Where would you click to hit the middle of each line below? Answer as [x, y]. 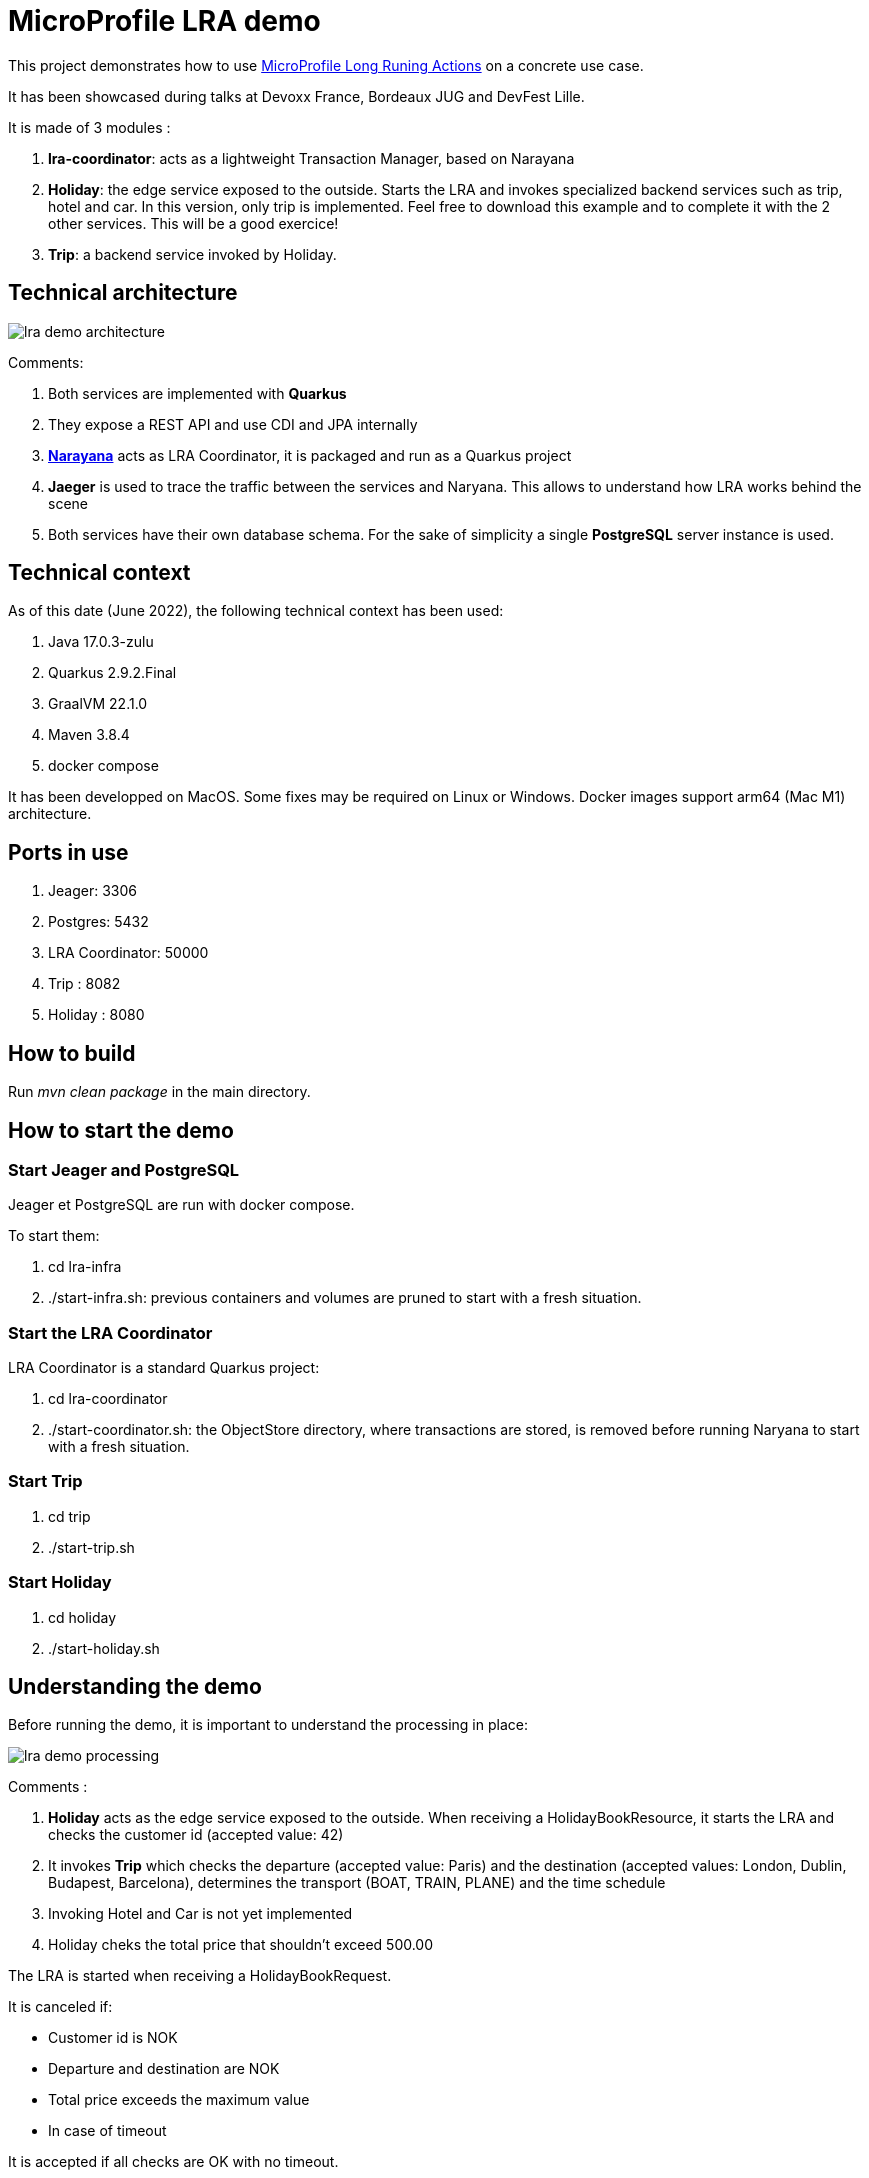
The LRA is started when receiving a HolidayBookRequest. [200, 1976]
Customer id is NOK [113, 2038]
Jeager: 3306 [92, 891]
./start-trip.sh [91, 1547]
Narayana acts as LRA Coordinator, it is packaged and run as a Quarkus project [310, 455]
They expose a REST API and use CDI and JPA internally [233, 424]
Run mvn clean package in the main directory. [159, 1092]
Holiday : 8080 [96, 1015]
